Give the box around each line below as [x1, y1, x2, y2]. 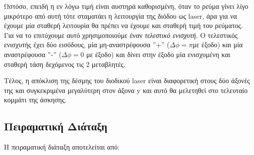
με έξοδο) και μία [192, 39, 243, 50]
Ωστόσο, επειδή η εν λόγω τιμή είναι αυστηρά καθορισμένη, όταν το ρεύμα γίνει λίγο [4, 1, 249, 11]
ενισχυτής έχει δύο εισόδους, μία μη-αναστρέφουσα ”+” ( [4, 39, 170, 50]
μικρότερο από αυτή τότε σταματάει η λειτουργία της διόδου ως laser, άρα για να [4, 10, 237, 21]
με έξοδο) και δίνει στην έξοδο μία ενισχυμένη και [86, 49, 231, 59]
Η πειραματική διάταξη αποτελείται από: [4, 142, 120, 152]
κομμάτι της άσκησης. [4, 94, 67, 105]
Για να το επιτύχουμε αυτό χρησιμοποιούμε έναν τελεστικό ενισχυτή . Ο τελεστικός [4, 30, 238, 40]
